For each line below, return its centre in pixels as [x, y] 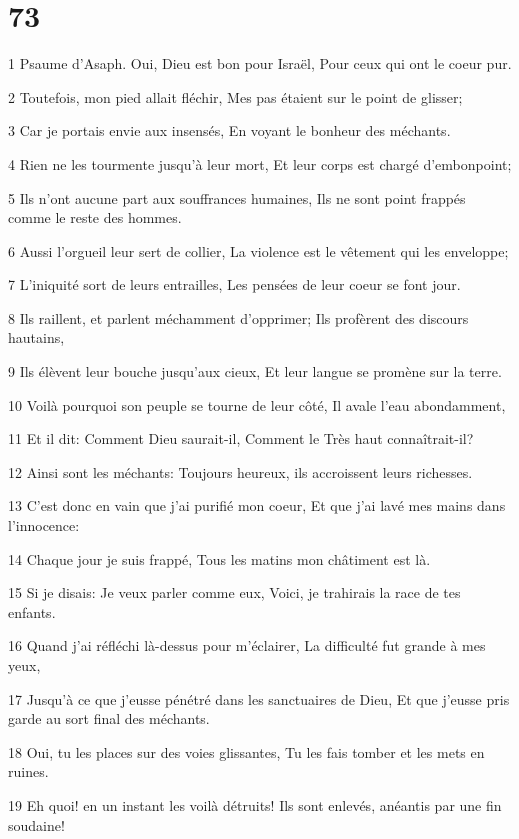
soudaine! [36, 824]
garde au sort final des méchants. [109, 718]
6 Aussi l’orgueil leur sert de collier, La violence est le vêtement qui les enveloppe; [258, 250]
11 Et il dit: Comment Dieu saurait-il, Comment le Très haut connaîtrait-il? [241, 438]
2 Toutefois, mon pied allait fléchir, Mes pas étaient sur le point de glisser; [235, 96]
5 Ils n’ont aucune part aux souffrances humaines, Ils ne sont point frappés [237, 197]
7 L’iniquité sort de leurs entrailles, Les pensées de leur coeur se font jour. [234, 284]
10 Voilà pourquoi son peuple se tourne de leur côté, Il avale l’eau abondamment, [257, 404]
